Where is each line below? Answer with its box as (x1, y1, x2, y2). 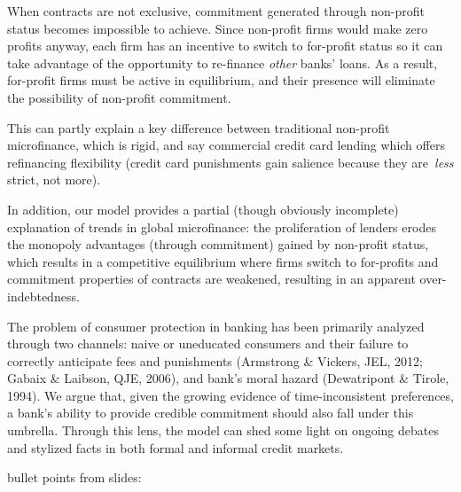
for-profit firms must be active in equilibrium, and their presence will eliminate (7, 71, 435, 90)
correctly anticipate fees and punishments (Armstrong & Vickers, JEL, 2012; (7, 351, 423, 370)
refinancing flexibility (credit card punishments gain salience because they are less (7, 152, 454, 171)
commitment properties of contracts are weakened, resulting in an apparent (7, 269, 416, 288)
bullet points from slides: (7, 468, 142, 487)
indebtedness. (7, 286, 80, 305)
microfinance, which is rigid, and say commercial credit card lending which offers (7, 136, 445, 154)
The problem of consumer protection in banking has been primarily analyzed (7, 316, 425, 335)
